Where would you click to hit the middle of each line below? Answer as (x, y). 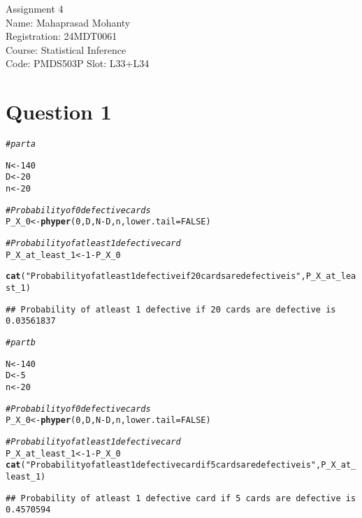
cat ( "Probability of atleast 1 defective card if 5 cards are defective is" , (164, 465)
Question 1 (59, 111)
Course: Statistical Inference (66, 49)
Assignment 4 (35, 8)
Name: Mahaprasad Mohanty (68, 22)
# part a (21, 144)
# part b (21, 342)
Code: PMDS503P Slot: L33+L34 (78, 63)
